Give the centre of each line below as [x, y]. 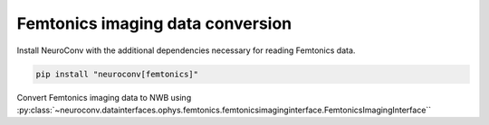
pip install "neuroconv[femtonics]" [117, 74]
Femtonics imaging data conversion [154, 23]
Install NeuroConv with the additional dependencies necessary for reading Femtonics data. [186, 50]
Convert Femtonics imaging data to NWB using [104, 97]
